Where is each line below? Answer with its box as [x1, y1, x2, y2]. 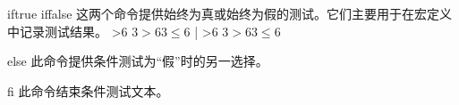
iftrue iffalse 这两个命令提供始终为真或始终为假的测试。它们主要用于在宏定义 [7, 4, 453, 22]
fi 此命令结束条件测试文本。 [7, 81, 169, 100]
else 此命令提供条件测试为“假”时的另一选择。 [7, 52, 268, 70]
